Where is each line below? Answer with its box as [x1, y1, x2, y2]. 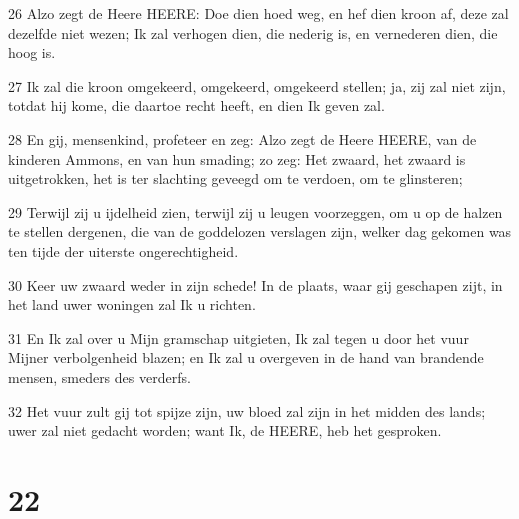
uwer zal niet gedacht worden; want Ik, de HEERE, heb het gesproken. [8, 420, 442, 441]
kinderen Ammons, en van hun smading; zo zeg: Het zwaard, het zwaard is [8, 148, 466, 169]
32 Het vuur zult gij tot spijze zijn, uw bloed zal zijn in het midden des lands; [8, 400, 486, 421]
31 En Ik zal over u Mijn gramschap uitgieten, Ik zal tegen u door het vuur [8, 327, 469, 348]
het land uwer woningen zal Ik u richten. [8, 294, 256, 315]
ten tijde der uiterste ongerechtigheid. [8, 240, 239, 261]
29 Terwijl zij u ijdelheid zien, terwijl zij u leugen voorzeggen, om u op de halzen [8, 201, 503, 222]
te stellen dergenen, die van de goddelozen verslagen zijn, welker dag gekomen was [8, 221, 512, 242]
